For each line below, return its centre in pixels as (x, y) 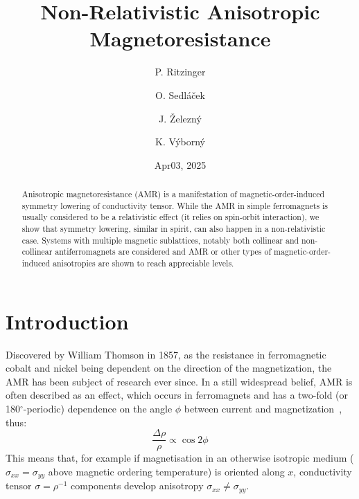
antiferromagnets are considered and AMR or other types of (163, 252)
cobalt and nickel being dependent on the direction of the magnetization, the (169, 368)
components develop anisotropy (137, 486)
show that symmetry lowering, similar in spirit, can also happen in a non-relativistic (174, 229)
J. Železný (180, 118)
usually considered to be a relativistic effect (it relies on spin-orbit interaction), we (170, 217)
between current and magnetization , (263, 408)
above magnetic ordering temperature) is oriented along (166, 471)
